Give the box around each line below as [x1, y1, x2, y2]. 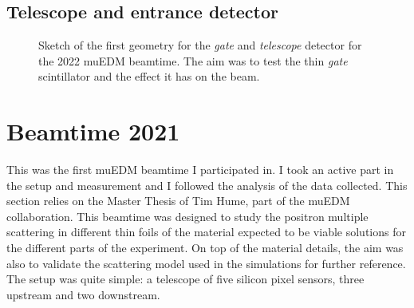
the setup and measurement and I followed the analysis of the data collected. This [6, 176, 408, 193]
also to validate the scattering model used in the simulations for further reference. [6, 255, 406, 271]
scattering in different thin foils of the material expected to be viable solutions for [6, 223, 406, 240]
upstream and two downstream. [6, 286, 160, 302]
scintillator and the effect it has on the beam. [38, 68, 260, 85]
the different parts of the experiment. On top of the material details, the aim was [6, 239, 404, 256]
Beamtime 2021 [6, 115, 180, 148]
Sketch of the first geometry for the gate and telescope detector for [38, 37, 362, 53]
